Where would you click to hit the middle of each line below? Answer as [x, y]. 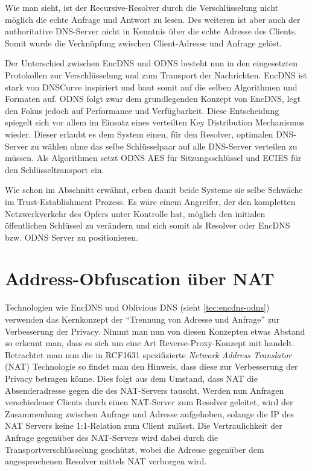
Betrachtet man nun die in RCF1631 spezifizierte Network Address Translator [148, 354]
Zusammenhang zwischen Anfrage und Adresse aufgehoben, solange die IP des [150, 413]
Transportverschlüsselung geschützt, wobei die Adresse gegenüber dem [135, 449]
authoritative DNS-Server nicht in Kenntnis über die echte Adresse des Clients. [151, 31]
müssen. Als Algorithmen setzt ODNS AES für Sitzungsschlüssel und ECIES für [153, 158]
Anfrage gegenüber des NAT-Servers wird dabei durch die [112, 437]
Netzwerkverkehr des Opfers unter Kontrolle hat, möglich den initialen [135, 213]
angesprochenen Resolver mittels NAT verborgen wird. [106, 461]
